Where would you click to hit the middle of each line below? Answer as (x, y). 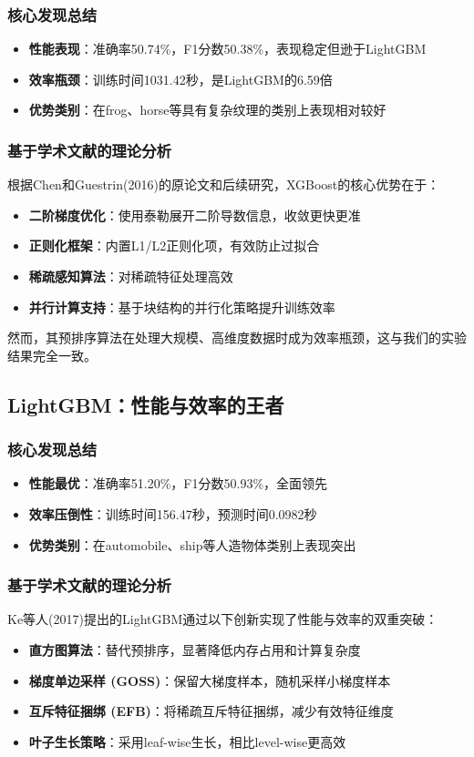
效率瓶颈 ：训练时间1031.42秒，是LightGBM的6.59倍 (180, 79)
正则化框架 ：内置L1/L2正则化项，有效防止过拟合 (174, 246)
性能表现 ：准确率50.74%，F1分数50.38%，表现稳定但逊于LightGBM (227, 49)
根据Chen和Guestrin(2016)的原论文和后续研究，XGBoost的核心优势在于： (224, 184)
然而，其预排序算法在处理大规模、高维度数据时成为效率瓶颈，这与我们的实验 (237, 338)
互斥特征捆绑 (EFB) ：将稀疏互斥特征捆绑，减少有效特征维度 (211, 711)
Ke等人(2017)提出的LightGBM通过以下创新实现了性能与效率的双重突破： (223, 619)
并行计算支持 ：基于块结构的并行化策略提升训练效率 (182, 307)
